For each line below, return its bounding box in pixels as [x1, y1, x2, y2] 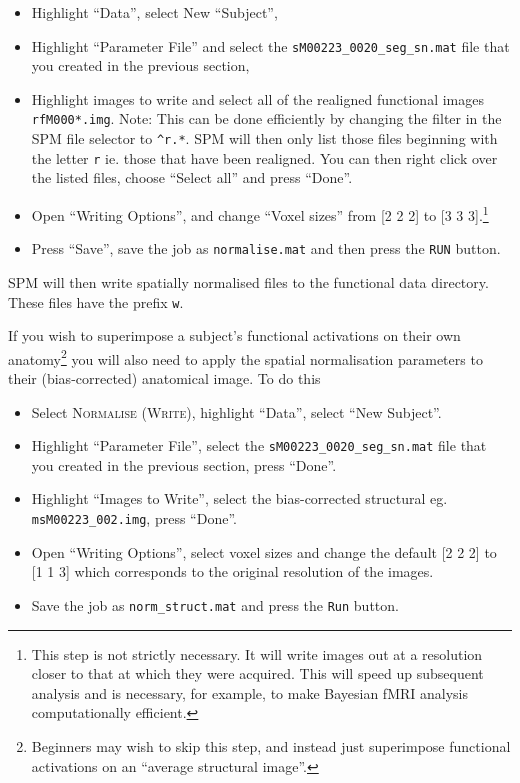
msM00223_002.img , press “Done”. [31, 508, 237, 529]
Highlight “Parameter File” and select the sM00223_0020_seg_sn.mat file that [31, 35, 510, 56]
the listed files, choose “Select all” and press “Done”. [31, 167, 353, 188]
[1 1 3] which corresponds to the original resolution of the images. [31, 561, 434, 582]
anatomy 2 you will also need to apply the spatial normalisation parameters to [8, 345, 483, 369]
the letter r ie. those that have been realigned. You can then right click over [31, 147, 498, 168]
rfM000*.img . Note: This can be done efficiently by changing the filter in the [31, 108, 502, 129]
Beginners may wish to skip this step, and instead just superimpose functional [31, 735, 511, 756]
